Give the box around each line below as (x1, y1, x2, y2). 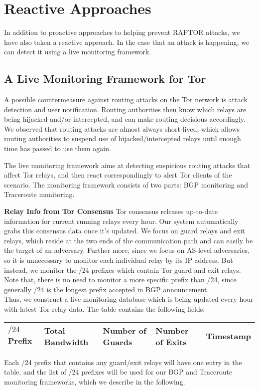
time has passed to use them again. (4, 143, 111, 154)
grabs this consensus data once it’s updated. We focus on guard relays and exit (4, 225, 245, 236)
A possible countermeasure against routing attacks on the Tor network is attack (4, 94, 248, 105)
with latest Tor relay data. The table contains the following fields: (4, 303, 205, 314)
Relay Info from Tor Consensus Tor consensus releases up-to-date (4, 206, 218, 216)
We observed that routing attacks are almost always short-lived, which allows (4, 123, 240, 134)
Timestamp (206, 330, 251, 342)
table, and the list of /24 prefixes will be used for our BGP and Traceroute (4, 367, 233, 377)
